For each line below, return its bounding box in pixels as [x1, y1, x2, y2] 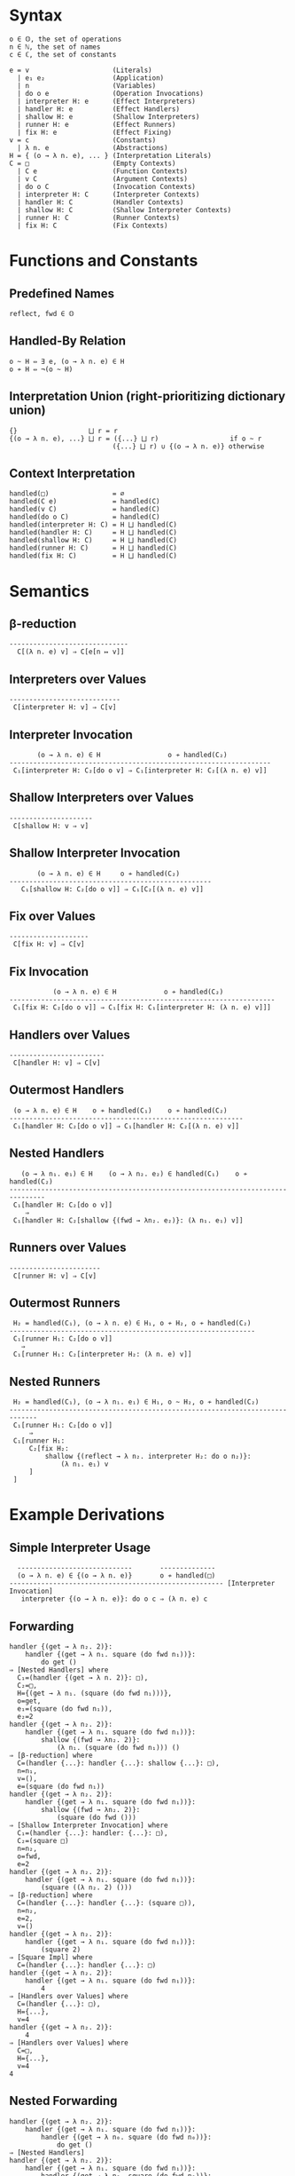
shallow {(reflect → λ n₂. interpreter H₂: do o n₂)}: [44, 1452, 252, 1461]
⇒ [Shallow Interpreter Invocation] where [9, 1821, 168, 1830]
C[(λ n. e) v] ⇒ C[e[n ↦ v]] [17, 647, 125, 657]
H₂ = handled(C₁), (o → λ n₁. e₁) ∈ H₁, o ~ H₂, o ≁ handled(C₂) [12, 1397, 260, 1407]
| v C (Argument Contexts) [17, 174, 189, 183]
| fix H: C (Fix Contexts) [17, 221, 168, 230]
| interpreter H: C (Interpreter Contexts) [17, 190, 200, 199]
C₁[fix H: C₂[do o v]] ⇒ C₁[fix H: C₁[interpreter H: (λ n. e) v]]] [12, 1003, 272, 1012]
